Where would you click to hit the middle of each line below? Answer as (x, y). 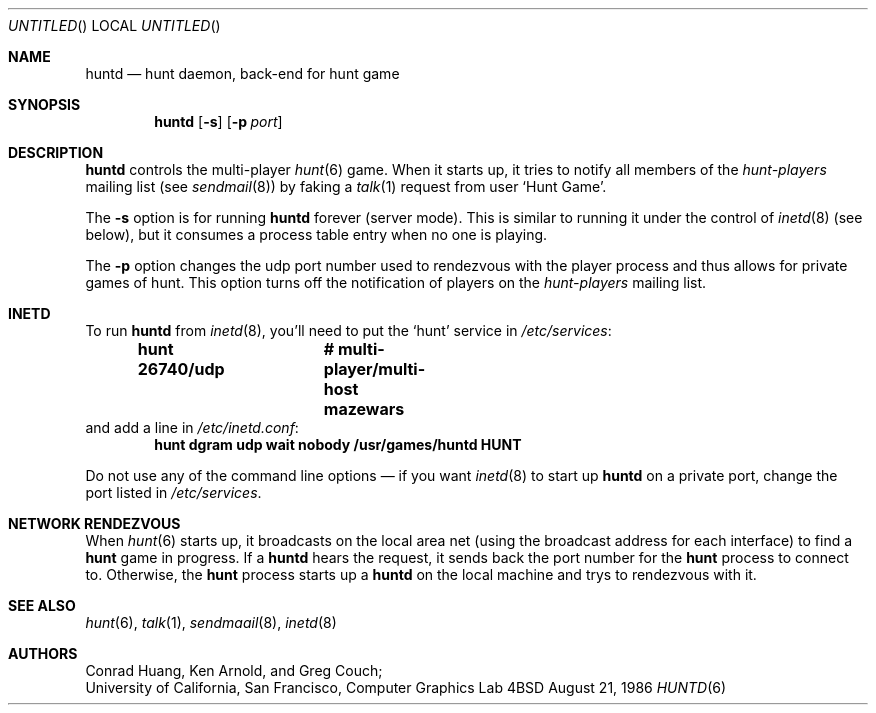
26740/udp (181, 369)
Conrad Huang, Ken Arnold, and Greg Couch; (234, 670)
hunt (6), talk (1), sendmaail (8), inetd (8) (211, 622)
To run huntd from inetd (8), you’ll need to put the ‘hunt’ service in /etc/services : (348, 330)
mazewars (364, 409)
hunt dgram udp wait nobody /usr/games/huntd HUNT (338, 444)
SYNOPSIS (44, 104)
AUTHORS (43, 653)
